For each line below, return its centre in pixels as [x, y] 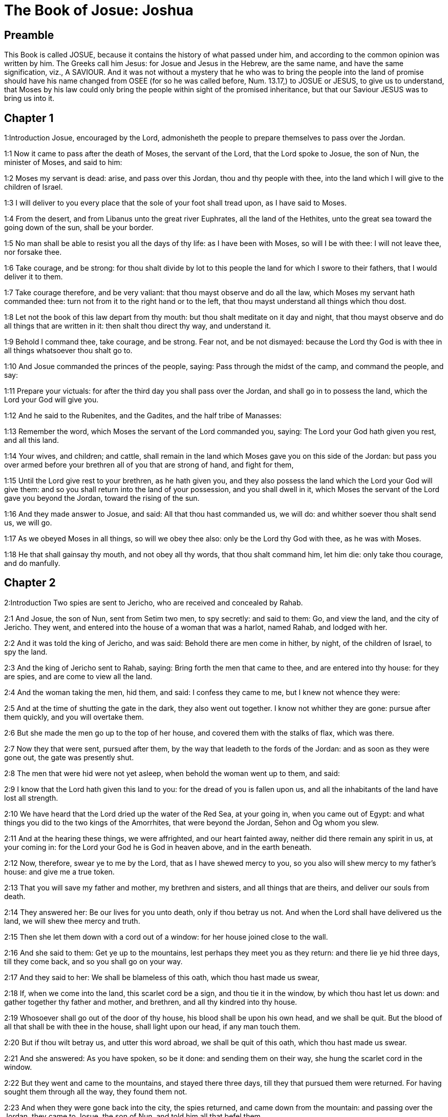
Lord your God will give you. [51, 400]
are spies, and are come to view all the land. [78, 676]
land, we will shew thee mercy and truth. [72, 921]
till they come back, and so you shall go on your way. [93, 961]
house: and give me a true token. [59, 871]
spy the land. [26, 652]
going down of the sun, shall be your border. [79, 228]
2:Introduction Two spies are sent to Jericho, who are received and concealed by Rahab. [154, 602]
